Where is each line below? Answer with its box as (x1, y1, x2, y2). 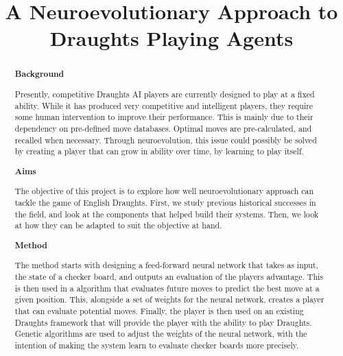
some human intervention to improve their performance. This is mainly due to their (14, 111, 314, 123)
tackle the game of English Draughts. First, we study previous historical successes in (14, 196, 316, 208)
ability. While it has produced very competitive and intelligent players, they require (14, 99, 314, 111)
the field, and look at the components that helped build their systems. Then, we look (14, 208, 319, 219)
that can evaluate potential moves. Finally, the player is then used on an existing (14, 305, 304, 316)
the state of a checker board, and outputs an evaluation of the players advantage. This (14, 271, 324, 282)
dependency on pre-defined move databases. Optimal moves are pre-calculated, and (14, 122, 312, 134)
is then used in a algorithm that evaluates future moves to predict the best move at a (14, 282, 320, 294)
